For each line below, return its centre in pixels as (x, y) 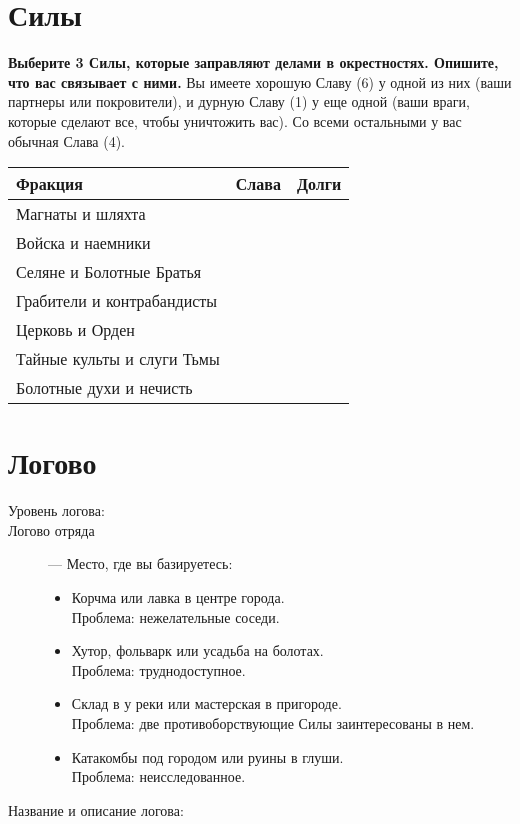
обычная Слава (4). (67, 140)
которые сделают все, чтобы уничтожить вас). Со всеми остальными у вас (235, 120)
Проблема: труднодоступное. (158, 669)
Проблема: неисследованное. (158, 776)
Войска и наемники (83, 243)
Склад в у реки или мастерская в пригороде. (206, 703)
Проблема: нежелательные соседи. (175, 616)
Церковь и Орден (75, 330)
